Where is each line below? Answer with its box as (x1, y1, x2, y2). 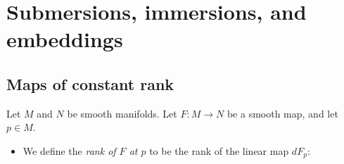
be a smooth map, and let (227, 106, 338, 120)
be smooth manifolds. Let (67, 106, 177, 120)
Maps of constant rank (6, 72, 174, 94)
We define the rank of (23, 143, 116, 158)
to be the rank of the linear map (149, 143, 289, 158)
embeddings (6, 25, 123, 53)
